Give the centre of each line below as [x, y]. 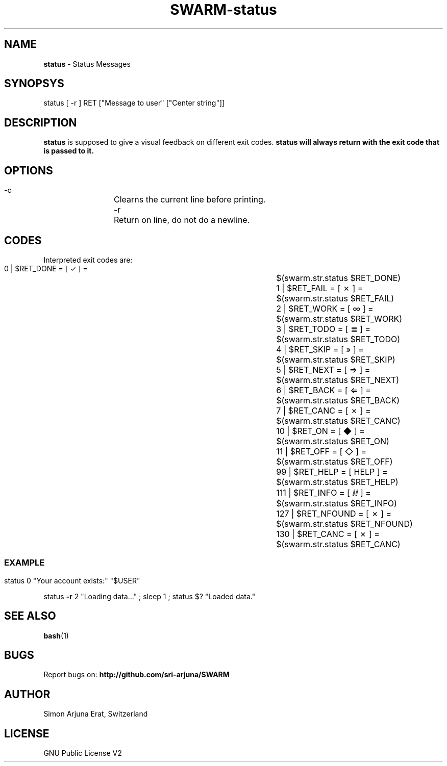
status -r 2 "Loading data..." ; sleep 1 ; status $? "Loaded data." [150, 596]
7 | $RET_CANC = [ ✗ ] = [324, 410]
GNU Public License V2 [83, 753]
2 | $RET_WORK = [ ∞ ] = [325, 308]
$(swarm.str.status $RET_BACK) [338, 400]
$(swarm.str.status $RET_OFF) [334, 461]
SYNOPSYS [34, 84]
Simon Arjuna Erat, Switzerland [96, 714]
